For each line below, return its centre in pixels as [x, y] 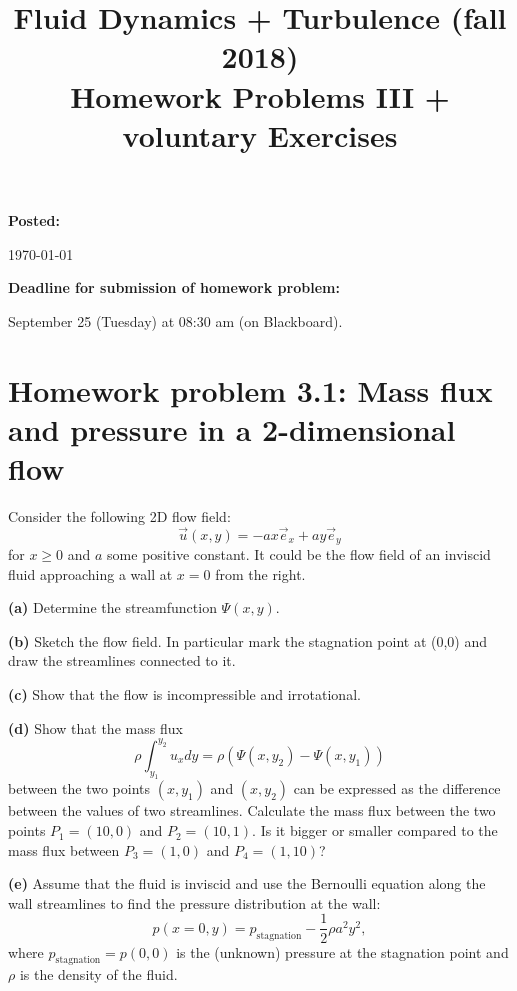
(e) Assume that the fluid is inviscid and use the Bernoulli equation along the [247, 883]
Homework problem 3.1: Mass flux [250, 389]
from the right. [260, 573]
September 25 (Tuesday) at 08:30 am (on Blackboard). [175, 320]
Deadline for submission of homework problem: [174, 287]
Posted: [34, 219]
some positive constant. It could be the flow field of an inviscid [299, 554]
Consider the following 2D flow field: [119, 515]
